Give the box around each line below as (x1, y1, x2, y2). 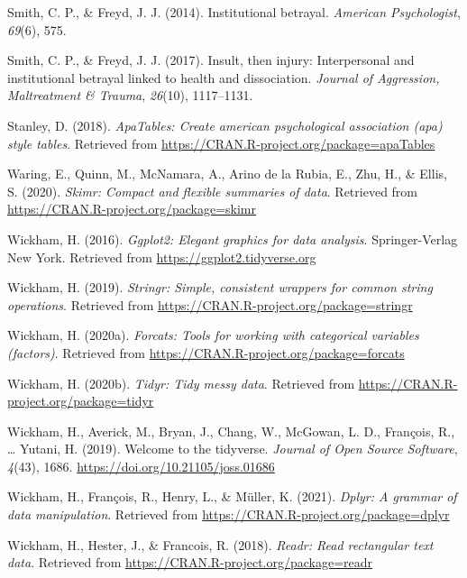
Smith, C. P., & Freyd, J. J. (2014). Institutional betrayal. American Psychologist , (7, 3, 461, 21)
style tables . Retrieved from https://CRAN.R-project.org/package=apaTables (7, 133, 435, 152)
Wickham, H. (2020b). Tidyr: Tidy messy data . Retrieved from (7, 373, 355, 392)
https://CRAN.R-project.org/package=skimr (7, 199, 257, 218)
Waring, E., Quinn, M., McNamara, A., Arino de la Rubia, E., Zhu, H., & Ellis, (7, 164, 447, 183)
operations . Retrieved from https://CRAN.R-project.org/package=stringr (7, 295, 413, 314)
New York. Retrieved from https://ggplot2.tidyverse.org (7, 247, 316, 266)
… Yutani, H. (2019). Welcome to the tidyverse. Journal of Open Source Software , (7, 439, 458, 458)
